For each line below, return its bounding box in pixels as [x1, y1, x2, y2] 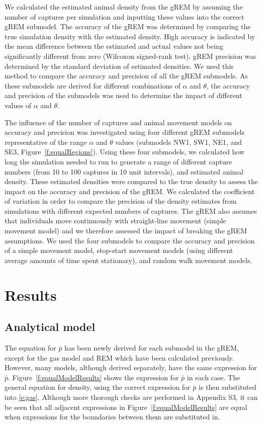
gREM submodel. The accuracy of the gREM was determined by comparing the [5, 21, 251, 32]
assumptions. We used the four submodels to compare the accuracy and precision [5, 235, 255, 245]
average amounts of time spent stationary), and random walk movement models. [5, 254, 252, 265]
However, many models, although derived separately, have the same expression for [5, 362, 257, 373]
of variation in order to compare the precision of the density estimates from [5, 196, 237, 206]
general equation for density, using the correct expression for [5, 382, 191, 392]
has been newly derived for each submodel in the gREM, [64, 343, 239, 353]
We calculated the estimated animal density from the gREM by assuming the [5, 2, 243, 12]
